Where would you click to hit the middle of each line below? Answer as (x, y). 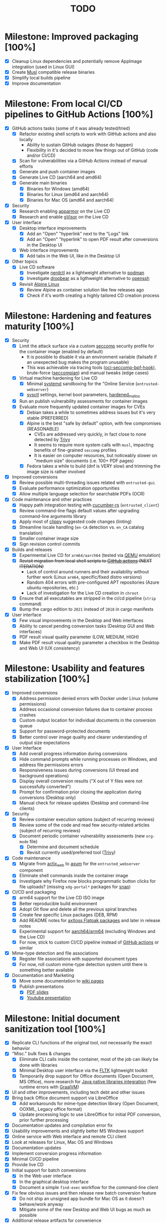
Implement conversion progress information (57, 1154)
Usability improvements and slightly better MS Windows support (78, 1131)
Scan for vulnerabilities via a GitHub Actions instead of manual (83, 161)
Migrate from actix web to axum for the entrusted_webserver (80, 864)
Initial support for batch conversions (49, 1170)
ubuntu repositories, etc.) (53, 587)
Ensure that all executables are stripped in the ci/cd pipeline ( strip (87, 598)
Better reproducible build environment (58, 903)
